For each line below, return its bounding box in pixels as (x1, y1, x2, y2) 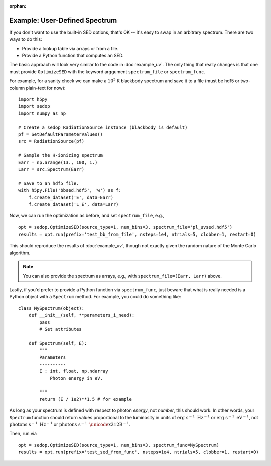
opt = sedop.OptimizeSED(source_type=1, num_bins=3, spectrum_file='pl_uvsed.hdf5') (18, 224, 233, 230)
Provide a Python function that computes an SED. (22, 53, 124, 59)
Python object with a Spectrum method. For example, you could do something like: (9, 294, 181, 300)
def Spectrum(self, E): (28, 340, 87, 346)
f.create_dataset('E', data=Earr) (28, 194, 114, 200)
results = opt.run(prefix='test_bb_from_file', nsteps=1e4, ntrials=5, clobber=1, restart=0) (18, 231, 256, 238)
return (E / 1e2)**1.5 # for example (39, 396, 132, 402)
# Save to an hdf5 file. (18, 180, 79, 186)
